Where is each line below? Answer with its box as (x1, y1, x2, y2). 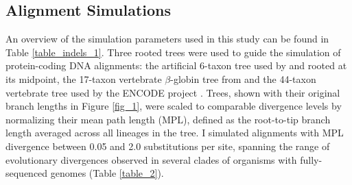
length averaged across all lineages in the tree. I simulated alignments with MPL (5, 125, 344, 140)
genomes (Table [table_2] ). (50, 166, 164, 180)
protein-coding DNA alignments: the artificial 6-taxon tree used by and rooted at (5, 58, 347, 73)
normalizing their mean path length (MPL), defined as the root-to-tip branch (5, 112, 331, 126)
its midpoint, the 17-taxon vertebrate (5, 71, 162, 86)
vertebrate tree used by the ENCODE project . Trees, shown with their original (5, 85, 340, 99)
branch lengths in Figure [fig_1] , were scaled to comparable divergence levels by (5, 99, 342, 113)
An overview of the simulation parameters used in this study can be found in (5, 32, 329, 46)
